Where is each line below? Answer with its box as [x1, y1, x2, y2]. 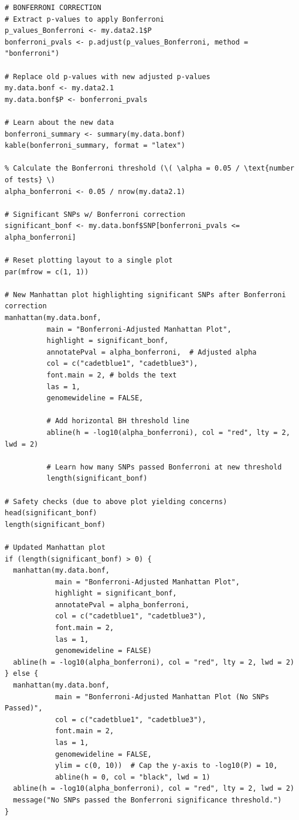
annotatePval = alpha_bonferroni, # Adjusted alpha [46, 348, 257, 356]
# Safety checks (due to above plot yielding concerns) [5, 497, 227, 506]
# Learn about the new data [5, 118, 114, 127]
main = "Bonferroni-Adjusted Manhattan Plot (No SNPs [55, 692, 270, 701]
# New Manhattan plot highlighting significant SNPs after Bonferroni [5, 290, 286, 299]
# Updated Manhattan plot [5, 543, 106, 552]
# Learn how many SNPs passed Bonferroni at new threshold [46, 462, 282, 471]
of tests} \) [5, 175, 55, 184]
